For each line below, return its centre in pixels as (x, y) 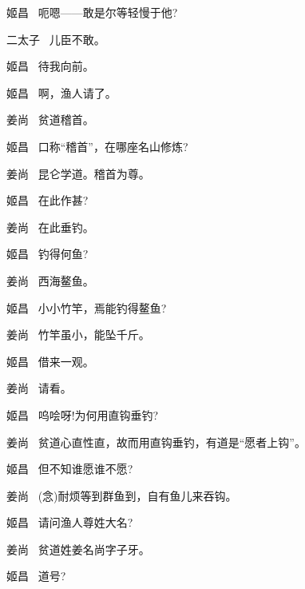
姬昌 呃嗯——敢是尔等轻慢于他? (92, 12)
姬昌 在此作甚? (48, 200)
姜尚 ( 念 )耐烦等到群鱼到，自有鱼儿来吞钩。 (122, 495)
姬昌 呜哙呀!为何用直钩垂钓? (83, 414)
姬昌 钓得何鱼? (48, 254)
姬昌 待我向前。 (50, 66)
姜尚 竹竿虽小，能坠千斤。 (78, 334)
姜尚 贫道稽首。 (50, 119)
